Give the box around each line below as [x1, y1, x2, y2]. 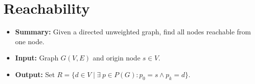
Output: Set [15, 69, 55, 79]
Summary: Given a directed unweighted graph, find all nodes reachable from [15, 27, 251, 37]
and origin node [92, 53, 140, 63]
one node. [15, 36, 44, 46]
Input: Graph [15, 53, 59, 63]
